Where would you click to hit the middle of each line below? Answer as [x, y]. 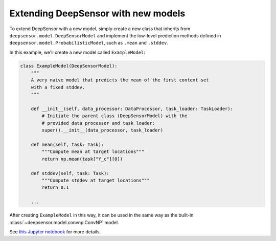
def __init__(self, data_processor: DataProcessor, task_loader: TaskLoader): [132, 109]
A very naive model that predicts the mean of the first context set [120, 80]
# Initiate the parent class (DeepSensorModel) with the [114, 116]
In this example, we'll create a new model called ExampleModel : [77, 52]
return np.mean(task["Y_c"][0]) [82, 159]
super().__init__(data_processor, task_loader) [102, 130]
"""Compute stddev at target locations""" [96, 180]
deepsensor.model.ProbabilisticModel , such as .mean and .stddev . [89, 43]
